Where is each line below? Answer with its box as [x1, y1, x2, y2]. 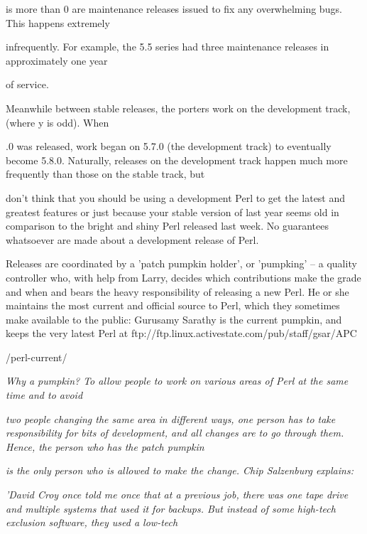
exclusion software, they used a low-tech [6, 515, 178, 530]
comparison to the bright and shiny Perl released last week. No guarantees [6, 218, 329, 233]
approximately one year [6, 53, 108, 68]
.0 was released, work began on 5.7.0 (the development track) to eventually [6, 139, 332, 154]
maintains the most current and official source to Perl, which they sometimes [6, 298, 340, 313]
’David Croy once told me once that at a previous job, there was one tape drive [6, 487, 349, 502]
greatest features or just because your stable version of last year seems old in [6, 204, 339, 219]
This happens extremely [6, 15, 110, 30]
